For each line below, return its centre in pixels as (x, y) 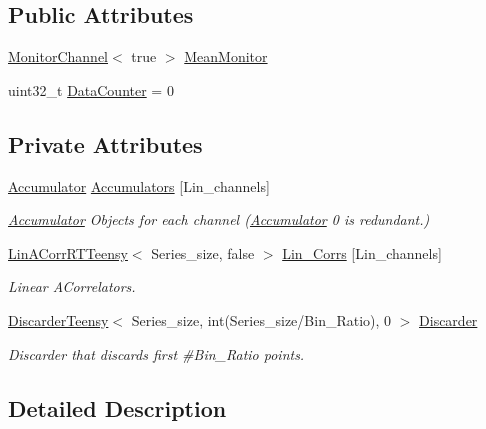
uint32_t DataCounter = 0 (91, 89)
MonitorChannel (58, 56)
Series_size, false (203, 252)
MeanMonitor (226, 56)
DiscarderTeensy (58, 319)
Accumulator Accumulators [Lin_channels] (139, 185)
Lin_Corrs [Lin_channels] (362, 252)
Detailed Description (117, 407)
